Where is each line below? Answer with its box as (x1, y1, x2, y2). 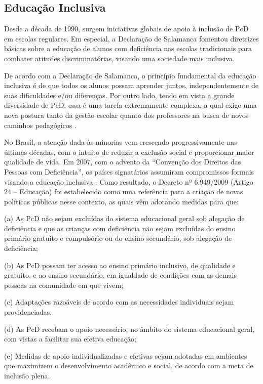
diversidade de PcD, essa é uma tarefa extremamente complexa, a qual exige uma (4, 100, 257, 110)
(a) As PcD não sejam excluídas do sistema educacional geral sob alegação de (4, 213, 245, 224)
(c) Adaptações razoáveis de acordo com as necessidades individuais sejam (4, 296, 234, 307)
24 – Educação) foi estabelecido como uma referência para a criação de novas (4, 186, 243, 197)
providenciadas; (4, 307, 52, 317)
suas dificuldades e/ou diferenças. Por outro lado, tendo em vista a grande (4, 90, 235, 100)
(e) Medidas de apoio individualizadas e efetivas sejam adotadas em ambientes (4, 350, 247, 361)
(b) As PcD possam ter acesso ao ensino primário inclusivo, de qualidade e (4, 260, 236, 270)
